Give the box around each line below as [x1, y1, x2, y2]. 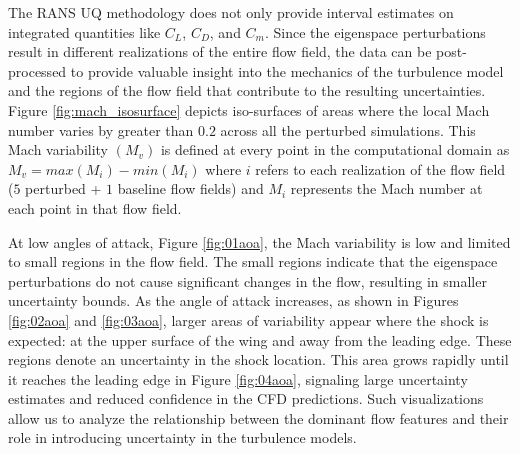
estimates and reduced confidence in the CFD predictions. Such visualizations [8, 388, 484, 409]
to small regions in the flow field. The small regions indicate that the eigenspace [8, 251, 498, 272]
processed [8, 60, 67, 81]
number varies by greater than [8, 119, 194, 140]
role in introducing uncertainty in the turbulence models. [8, 427, 357, 448]
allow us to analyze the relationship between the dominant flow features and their [8, 407, 509, 428]
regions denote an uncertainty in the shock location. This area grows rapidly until [8, 349, 509, 370]
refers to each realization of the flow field [255, 158, 506, 179]
